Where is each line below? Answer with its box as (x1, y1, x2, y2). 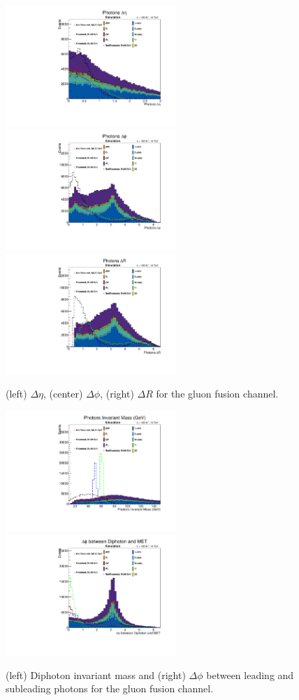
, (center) (43, 386, 83, 401)
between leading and (206, 667, 294, 682)
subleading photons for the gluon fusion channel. (6, 681, 214, 696)
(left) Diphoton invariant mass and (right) (6, 667, 186, 682)
